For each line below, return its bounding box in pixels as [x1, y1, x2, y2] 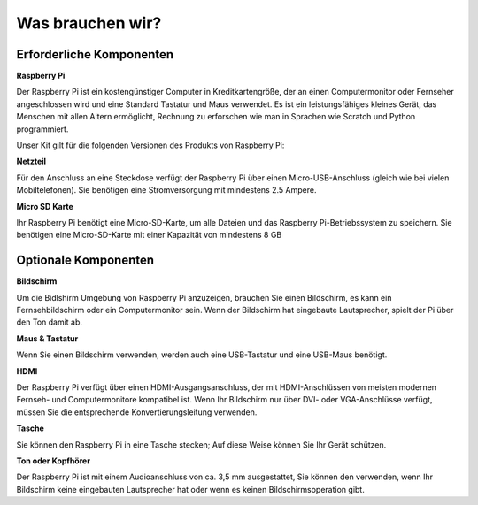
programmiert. [16, 124, 69, 134]
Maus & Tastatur [16, 333, 79, 344]
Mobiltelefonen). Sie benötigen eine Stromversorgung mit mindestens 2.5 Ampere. [16, 185, 317, 195]
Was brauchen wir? [16, 13, 162, 33]
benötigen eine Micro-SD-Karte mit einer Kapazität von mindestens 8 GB [16, 230, 282, 241]
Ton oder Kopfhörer [16, 455, 90, 466]
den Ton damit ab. [16, 317, 83, 327]
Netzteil [16, 156, 47, 167]
